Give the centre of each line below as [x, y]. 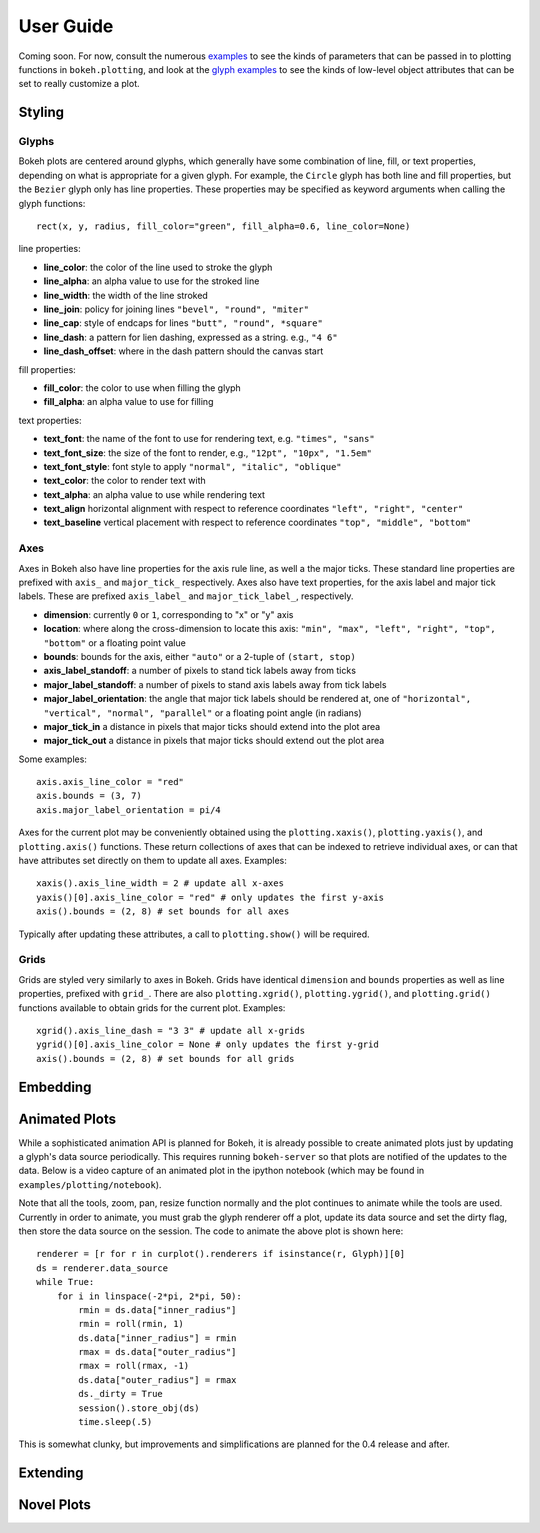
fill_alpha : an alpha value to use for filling [128, 402]
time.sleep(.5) [115, 1422]
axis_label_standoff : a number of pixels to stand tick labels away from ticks [200, 671]
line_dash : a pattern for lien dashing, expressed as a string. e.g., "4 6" [191, 337]
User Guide [66, 26]
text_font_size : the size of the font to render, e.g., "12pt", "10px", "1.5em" [208, 452]
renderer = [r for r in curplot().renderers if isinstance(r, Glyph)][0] [221, 1254]
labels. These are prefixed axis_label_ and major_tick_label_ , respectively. [186, 596]
